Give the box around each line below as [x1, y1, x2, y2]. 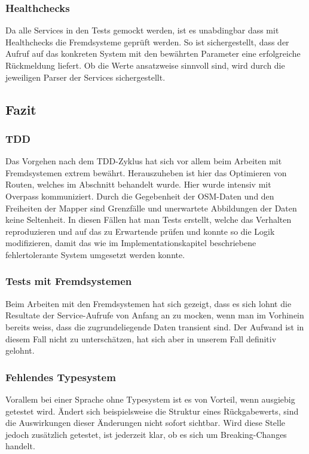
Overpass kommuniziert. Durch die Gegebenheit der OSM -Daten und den [5, 189, 274, 202]
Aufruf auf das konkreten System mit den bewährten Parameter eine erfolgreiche [5, 47, 301, 60]
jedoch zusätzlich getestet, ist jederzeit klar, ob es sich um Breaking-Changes [5, 428, 287, 440]
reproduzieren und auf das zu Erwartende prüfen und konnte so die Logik [5, 225, 275, 237]
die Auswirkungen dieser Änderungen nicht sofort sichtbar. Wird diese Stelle [5, 416, 286, 429]
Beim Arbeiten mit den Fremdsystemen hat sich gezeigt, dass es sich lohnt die [5, 297, 292, 309]
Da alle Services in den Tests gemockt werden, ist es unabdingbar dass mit [5, 24, 279, 36]
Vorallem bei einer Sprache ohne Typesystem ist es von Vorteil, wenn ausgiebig [5, 392, 295, 405]
